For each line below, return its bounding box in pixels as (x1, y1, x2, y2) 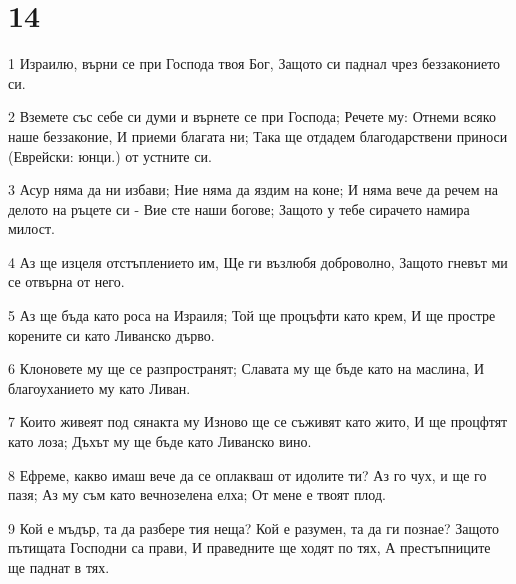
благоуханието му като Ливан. (8, 377, 191, 398)
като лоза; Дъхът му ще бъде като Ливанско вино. (8, 431, 312, 452)
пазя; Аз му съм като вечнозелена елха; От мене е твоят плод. (8, 484, 386, 505)
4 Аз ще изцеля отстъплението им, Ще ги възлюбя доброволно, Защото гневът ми (8, 251, 508, 272)
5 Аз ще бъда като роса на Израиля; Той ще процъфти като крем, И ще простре (8, 305, 496, 326)
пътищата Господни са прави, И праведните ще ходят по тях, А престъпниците (8, 537, 491, 558)
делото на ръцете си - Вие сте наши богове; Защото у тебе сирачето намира (8, 198, 470, 219)
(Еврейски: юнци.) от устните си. (8, 145, 212, 166)
